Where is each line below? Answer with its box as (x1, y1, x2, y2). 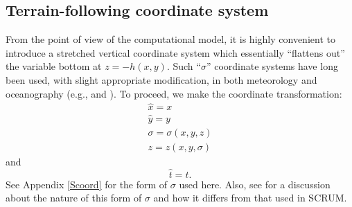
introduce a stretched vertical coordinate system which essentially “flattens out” (6, 45, 345, 60)
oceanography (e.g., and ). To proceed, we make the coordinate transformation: (6, 86, 342, 100)
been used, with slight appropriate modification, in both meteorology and (6, 72, 317, 87)
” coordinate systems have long (206, 59, 338, 73)
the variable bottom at (6, 59, 102, 73)
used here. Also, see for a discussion (179, 177, 331, 191)
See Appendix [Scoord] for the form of (6, 177, 168, 191)
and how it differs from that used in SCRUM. (153, 190, 347, 205)
